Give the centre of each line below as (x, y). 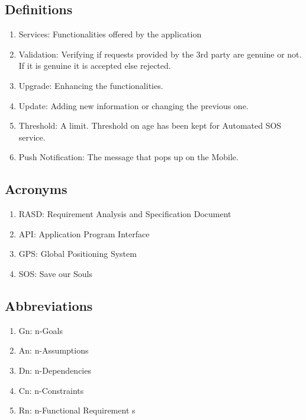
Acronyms (36, 189)
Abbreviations (49, 305)
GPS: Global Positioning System (78, 254)
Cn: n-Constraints (51, 390)
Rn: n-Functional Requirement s (77, 410)
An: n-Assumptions (54, 350)
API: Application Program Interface (84, 233)
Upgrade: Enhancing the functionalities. (91, 85)
